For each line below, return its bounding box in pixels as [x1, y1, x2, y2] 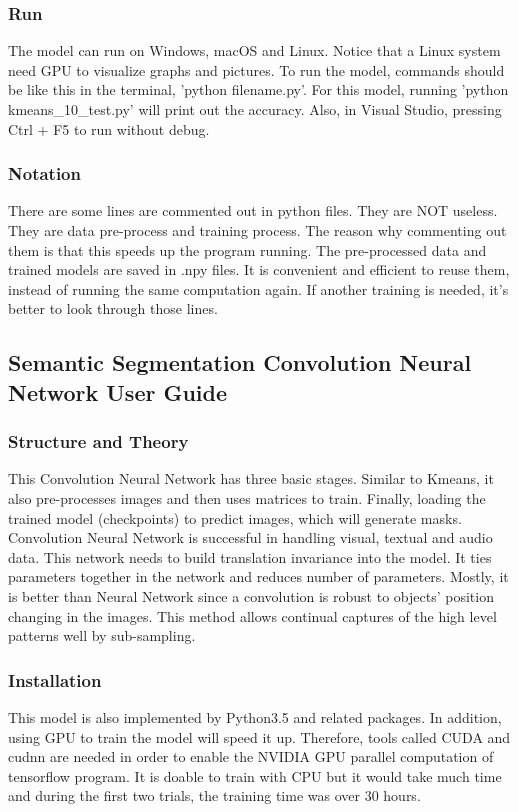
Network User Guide [8, 376, 228, 407]
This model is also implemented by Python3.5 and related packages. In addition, [8, 706, 502, 727]
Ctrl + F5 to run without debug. [8, 118, 210, 139]
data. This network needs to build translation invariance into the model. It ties [8, 546, 492, 567]
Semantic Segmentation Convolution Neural [8, 347, 472, 378]
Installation [8, 667, 102, 692]
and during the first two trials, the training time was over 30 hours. [8, 785, 421, 806]
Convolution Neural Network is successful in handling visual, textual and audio [8, 527, 493, 548]
